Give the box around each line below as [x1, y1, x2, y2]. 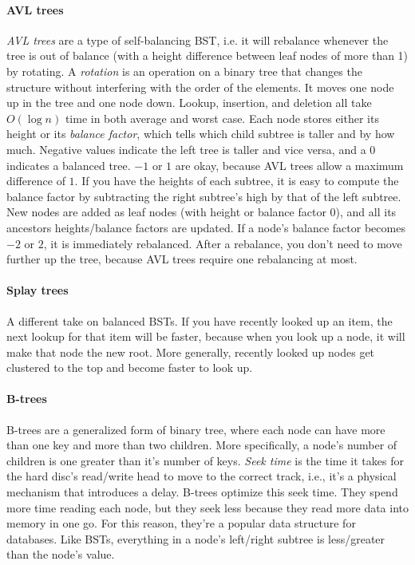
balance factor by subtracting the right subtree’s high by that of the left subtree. [6, 188, 401, 204]
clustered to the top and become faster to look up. [6, 359, 253, 376]
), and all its [335, 203, 397, 220]
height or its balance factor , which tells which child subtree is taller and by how [6, 125, 395, 142]
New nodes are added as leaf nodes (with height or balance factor [6, 203, 326, 220]
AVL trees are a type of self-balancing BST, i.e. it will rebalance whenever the [6, 31, 389, 48]
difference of [6, 172, 65, 189]
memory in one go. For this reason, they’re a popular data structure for [6, 515, 356, 531]
